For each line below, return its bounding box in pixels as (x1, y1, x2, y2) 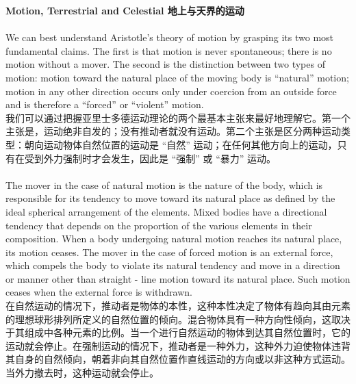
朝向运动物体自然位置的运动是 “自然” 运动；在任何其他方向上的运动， (24, 137, 338, 151)
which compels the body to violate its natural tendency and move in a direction (5, 258, 340, 272)
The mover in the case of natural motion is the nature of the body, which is (5, 177, 323, 192)
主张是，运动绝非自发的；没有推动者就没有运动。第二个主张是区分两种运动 (5, 124, 341, 138)
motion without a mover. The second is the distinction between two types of (5, 57, 325, 71)
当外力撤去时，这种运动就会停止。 (5, 366, 159, 380)
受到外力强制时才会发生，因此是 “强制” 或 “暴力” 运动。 (24, 151, 277, 165)
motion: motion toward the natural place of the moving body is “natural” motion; (5, 70, 349, 84)
